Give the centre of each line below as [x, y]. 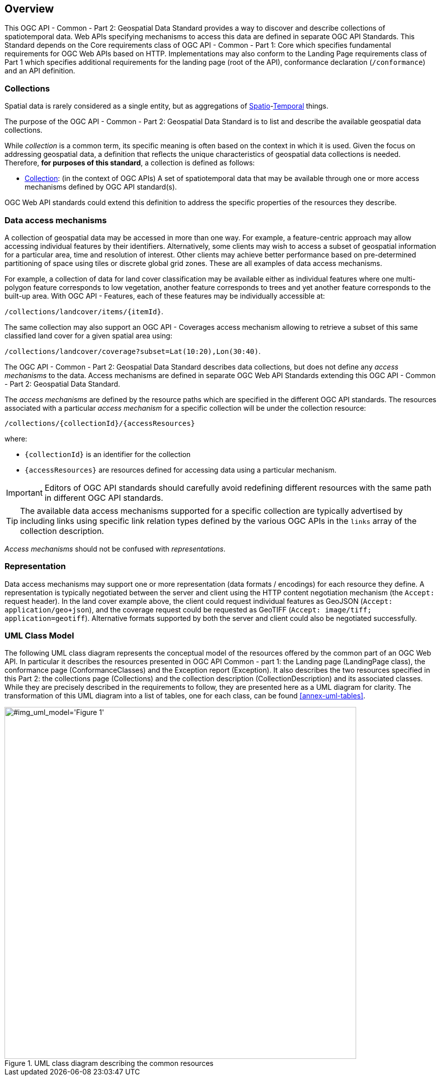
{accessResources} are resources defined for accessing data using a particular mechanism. [181, 470]
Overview [29, 9]
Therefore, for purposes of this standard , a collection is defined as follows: [130, 163]
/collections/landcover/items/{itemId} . [84, 311]
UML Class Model [39, 636]
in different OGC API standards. [104, 498]
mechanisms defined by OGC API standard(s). [101, 187]
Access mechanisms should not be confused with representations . [115, 549]
